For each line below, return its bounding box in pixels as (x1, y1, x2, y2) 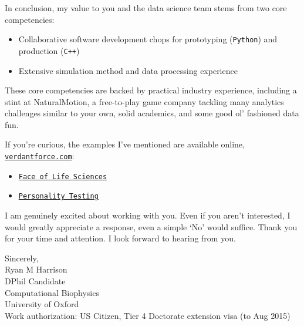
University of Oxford (5, 298, 79, 310)
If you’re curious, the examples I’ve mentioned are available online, (5, 138, 245, 150)
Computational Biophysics (5, 286, 99, 298)
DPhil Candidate (5, 275, 66, 287)
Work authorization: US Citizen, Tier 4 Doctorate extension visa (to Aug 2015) (5, 309, 291, 321)
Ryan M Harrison (5, 263, 67, 275)
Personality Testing (18, 192, 99, 201)
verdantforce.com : (5, 150, 75, 162)
